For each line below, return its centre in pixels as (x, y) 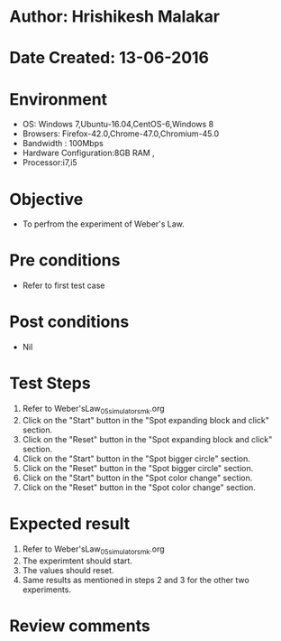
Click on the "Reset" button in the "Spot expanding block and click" (147, 439)
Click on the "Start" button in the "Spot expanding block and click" (146, 420)
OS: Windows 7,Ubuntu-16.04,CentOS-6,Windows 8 (118, 125)
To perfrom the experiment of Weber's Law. (103, 224)
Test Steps (50, 383)
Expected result (70, 524)
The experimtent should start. (77, 561)
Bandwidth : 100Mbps (63, 144)
